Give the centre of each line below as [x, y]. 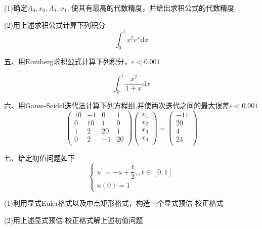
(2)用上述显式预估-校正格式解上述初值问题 [74, 220]
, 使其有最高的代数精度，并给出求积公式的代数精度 [150, 8]
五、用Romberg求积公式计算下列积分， [68, 61]
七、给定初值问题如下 [39, 158]
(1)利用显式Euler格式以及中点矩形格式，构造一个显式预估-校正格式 [114, 203]
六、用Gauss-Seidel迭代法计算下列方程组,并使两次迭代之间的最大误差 [117, 105]
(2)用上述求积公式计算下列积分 [55, 25]
